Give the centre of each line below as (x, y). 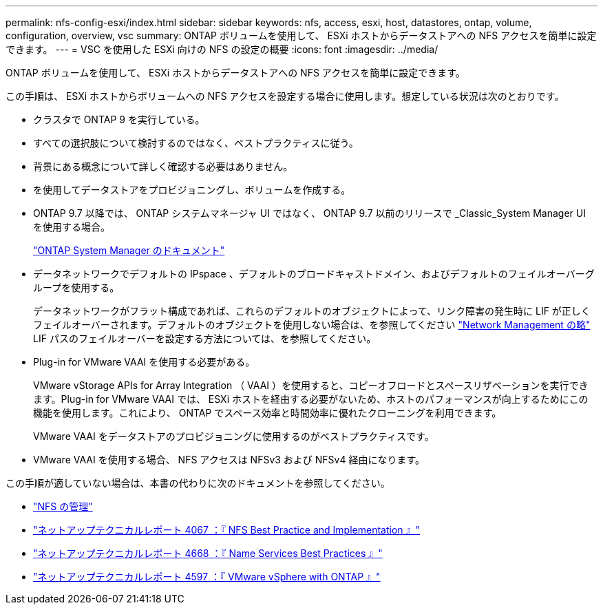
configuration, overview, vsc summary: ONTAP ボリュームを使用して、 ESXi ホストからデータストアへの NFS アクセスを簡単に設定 (301, 35)
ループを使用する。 (76, 287)
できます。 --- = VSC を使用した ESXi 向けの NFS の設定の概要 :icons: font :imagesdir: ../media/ (222, 49)
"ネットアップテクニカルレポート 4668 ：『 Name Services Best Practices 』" (208, 553)
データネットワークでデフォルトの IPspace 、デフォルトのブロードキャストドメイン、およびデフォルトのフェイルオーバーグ (314, 274)
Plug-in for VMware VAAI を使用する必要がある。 (144, 362)
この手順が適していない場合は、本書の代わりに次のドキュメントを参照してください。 (198, 483)
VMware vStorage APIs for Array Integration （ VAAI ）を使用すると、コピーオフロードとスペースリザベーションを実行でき (311, 385)
